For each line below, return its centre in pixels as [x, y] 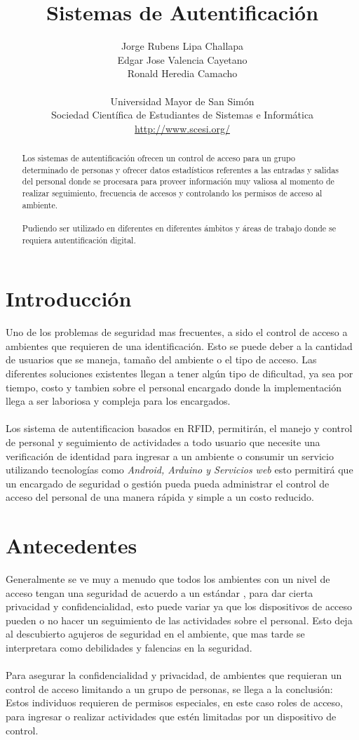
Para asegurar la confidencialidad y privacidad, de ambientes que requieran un [174, 675]
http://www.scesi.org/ [182, 128]
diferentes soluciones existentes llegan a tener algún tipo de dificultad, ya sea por [179, 374]
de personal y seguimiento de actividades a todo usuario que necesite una [163, 442]
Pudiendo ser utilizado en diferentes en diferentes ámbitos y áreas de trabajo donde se [179, 228]
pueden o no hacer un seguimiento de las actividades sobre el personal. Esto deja [179, 620]
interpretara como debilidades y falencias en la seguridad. [129, 648]
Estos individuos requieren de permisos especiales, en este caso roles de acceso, [174, 702]
